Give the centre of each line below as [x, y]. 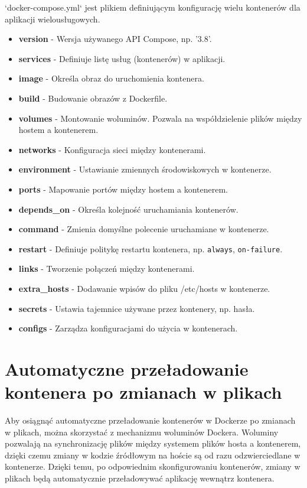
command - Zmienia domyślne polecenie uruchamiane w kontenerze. [144, 229]
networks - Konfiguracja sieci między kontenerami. [112, 149]
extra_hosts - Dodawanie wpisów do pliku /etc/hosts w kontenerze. [144, 288]
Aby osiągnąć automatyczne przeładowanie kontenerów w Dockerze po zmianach [150, 420]
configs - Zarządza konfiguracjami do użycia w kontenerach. [128, 328]
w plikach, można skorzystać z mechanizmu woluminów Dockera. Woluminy [142, 432]
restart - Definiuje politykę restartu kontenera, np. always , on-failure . [151, 248]
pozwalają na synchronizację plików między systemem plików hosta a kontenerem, [153, 443]
